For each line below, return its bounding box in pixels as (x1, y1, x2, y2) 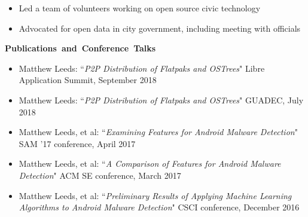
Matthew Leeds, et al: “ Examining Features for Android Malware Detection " (19, 126, 298, 138)
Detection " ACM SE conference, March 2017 (19, 169, 181, 181)
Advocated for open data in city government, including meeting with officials (19, 22, 301, 34)
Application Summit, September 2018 (19, 74, 157, 86)
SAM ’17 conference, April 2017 (19, 137, 136, 149)
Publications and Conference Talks (5, 42, 156, 54)
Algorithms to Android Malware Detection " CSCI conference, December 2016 (19, 201, 300, 213)
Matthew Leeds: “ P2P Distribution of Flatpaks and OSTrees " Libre (19, 62, 265, 74)
